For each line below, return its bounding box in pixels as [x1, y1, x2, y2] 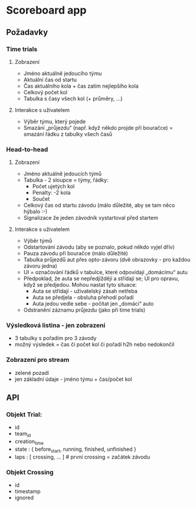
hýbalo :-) [23, 208, 48, 215]
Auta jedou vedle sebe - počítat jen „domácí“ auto [32, 300, 154, 307]
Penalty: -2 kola [32, 189, 71, 196]
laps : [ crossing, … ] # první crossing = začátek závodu [14, 453, 151, 460]
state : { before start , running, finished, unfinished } [14, 445, 137, 454]
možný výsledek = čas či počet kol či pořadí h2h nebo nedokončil [14, 341, 175, 348]
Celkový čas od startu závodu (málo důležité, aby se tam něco [23, 202, 175, 209]
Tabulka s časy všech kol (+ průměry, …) [23, 95, 123, 102]
